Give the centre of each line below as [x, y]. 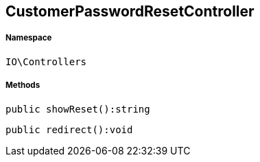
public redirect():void [69, 129]
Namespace [29, 38]
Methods [23, 85]
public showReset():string [78, 109]
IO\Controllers [46, 61]
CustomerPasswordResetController [130, 11]
